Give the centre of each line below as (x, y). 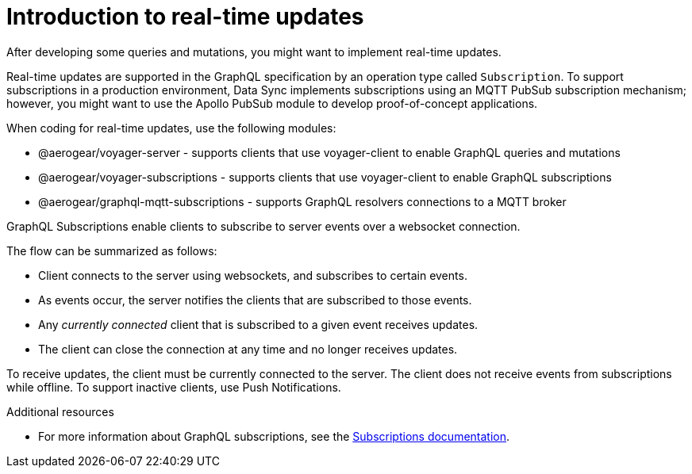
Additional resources (60, 411)
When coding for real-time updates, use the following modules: (171, 128)
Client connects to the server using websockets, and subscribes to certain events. (253, 275)
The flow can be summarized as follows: (112, 250)
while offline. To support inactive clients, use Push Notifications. (174, 387)
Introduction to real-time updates (185, 17)
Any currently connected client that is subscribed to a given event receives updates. (258, 324)
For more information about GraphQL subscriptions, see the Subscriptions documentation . (274, 436)
